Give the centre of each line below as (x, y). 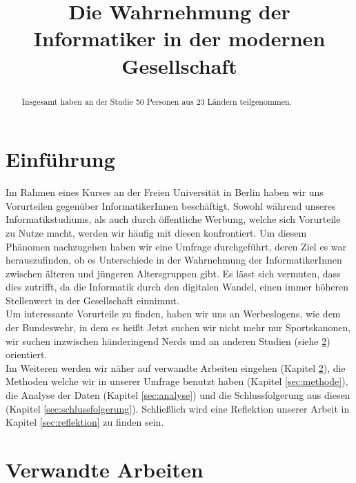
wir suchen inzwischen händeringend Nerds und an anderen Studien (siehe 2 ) (168, 341)
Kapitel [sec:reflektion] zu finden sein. (85, 422)
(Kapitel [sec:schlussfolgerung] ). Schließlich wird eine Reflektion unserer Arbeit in (178, 408)
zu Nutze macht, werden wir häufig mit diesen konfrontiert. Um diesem (156, 232)
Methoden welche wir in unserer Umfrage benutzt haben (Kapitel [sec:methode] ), (177, 381)
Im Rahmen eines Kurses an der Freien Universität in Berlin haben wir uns (165, 192)
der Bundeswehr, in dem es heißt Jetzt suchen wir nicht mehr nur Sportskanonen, (178, 327)
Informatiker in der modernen (179, 38)
